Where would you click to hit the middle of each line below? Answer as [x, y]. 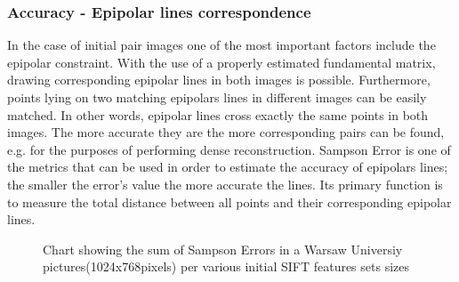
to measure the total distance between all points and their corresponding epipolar [229, 201]
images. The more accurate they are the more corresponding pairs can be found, [226, 132]
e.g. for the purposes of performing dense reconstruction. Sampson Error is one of [229, 149]
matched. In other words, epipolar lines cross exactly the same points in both [218, 114]
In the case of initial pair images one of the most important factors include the [221, 45]
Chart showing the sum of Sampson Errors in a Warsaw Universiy [223, 249]
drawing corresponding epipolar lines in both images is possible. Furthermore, [219, 80]
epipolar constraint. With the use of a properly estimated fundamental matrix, [221, 62]
